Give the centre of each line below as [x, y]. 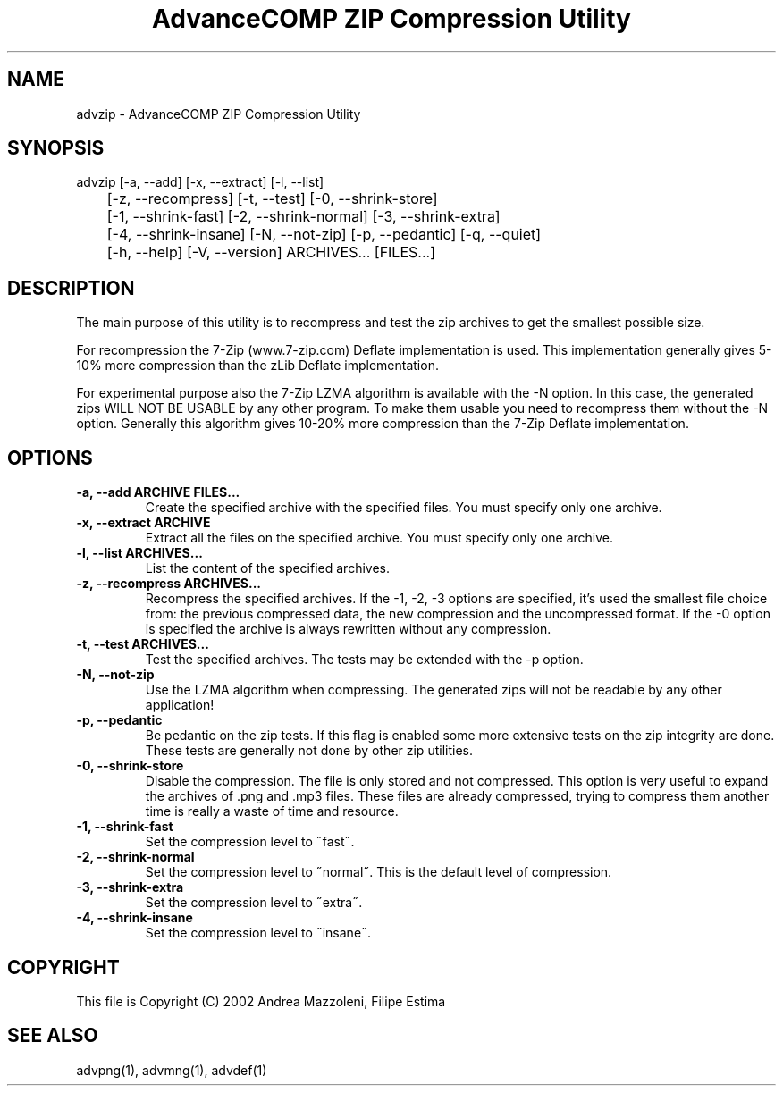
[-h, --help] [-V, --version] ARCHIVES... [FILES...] [271, 252]
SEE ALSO [53, 1036]
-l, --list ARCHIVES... [139, 553]
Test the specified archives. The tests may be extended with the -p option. [364, 660]
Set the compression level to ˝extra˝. [254, 903]
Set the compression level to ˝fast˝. [250, 842]
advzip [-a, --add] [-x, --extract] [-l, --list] [200, 182]
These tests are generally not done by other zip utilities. [309, 751]
